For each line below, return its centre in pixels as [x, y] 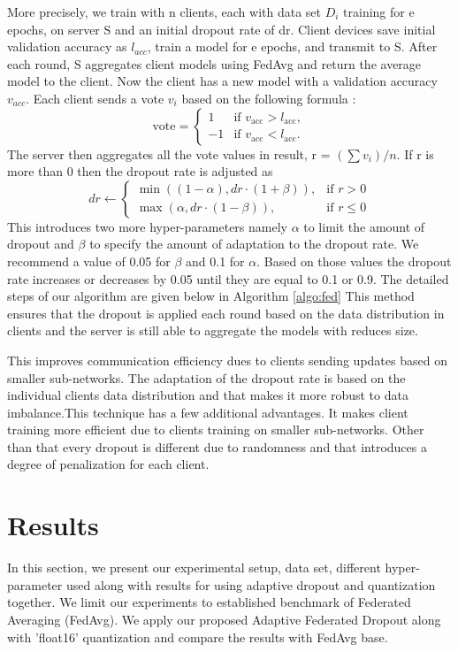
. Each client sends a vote [95, 98]
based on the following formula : [269, 98]
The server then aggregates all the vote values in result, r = [169, 153]
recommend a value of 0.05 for [89, 261]
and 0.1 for [215, 261]
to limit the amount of [364, 226]
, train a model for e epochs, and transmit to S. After [292, 46]
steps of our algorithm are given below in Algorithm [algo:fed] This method [211, 296]
